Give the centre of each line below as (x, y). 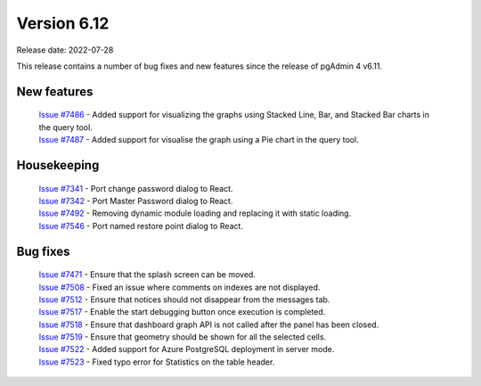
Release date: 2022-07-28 (65, 50)
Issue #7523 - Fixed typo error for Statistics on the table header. (157, 362)
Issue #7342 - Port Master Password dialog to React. (136, 201)
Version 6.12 (63, 23)
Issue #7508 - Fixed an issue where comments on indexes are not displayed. (179, 287)
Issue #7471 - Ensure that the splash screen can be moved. (147, 275)
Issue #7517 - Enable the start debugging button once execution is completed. (182, 312)
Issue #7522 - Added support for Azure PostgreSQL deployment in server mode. (187, 349)
